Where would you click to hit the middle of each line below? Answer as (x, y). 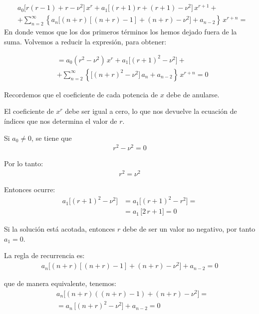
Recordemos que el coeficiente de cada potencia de (81, 94)
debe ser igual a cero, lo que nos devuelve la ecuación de (151, 111)
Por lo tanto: (24, 163)
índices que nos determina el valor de (61, 121)
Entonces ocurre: (30, 189)
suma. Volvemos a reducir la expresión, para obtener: (85, 41)
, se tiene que (52, 138)
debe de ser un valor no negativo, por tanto (189, 229)
